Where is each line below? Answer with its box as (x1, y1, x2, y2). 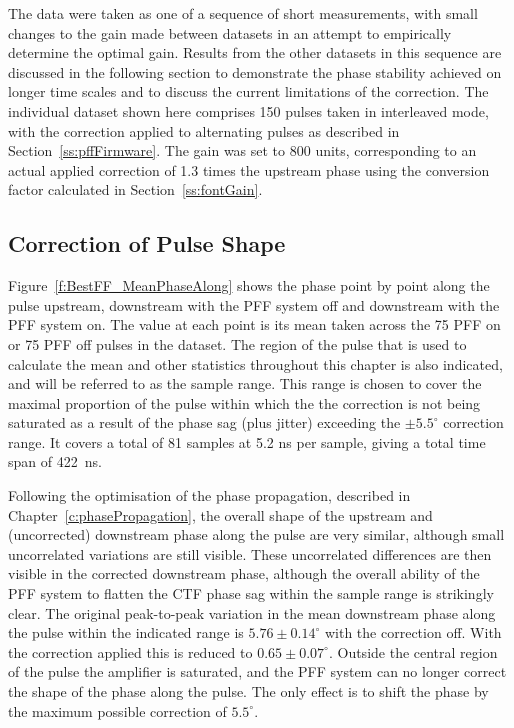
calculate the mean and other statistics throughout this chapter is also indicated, (8, 353, 503, 374)
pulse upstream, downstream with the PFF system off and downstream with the (8, 294, 500, 315)
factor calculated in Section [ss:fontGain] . (8, 179, 263, 200)
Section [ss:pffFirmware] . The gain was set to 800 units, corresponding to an (8, 140, 477, 161)
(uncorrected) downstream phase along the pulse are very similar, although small (8, 524, 505, 545)
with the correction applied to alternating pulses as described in (8, 120, 400, 141)
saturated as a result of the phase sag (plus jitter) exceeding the (8, 412, 401, 433)
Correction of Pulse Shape (8, 228, 286, 259)
